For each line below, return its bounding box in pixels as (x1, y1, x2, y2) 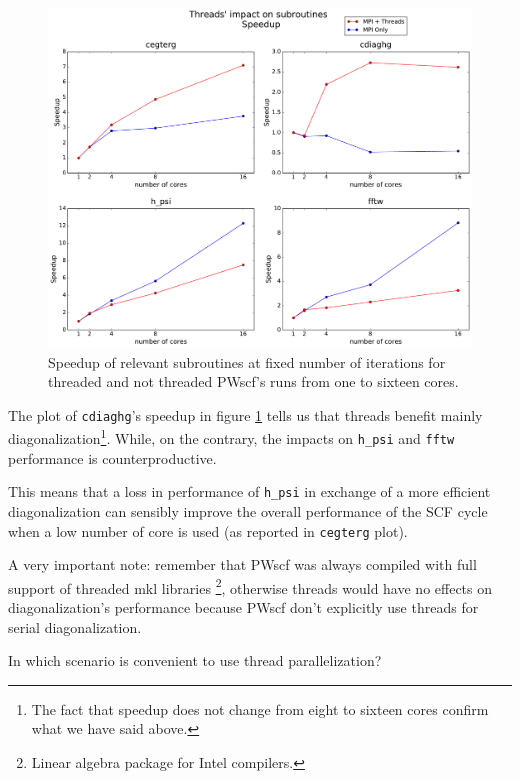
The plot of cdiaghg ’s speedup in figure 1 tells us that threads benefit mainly (8, 404, 483, 425)
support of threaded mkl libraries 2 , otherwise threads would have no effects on (8, 574, 493, 598)
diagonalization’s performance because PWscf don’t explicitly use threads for (8, 597, 479, 618)
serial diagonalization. (8, 616, 142, 637)
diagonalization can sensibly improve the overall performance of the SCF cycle (8, 500, 488, 521)
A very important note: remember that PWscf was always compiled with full (8, 554, 477, 575)
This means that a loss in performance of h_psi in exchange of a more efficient (8, 481, 491, 502)
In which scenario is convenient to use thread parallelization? (8, 650, 382, 671)
